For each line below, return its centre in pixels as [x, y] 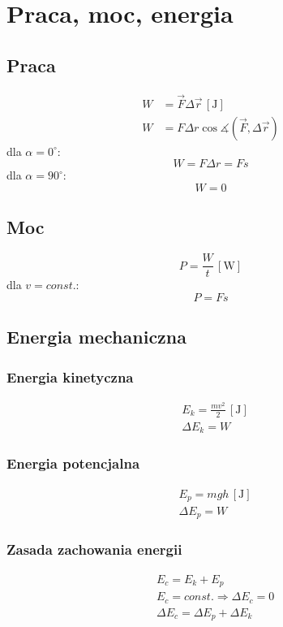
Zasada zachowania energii [94, 549]
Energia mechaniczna [97, 337]
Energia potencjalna [73, 463]
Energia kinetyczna [70, 376]
